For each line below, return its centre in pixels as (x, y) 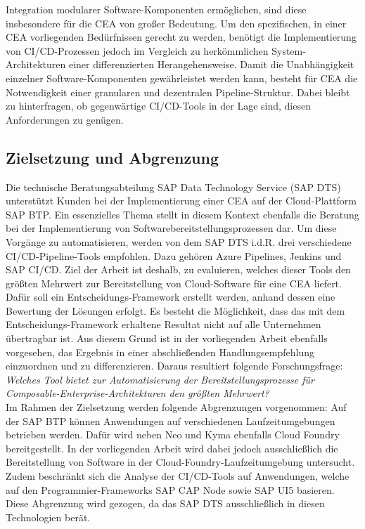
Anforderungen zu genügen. (65, 119)
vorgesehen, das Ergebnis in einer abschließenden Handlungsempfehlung (160, 352)
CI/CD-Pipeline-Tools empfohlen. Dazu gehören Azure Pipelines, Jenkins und (174, 255)
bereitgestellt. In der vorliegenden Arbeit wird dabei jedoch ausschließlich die (172, 448)
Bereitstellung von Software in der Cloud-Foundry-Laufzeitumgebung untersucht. (180, 462)
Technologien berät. (48, 517)
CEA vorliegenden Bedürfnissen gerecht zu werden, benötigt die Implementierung (181, 37)
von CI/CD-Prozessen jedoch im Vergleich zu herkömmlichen (137, 50)
